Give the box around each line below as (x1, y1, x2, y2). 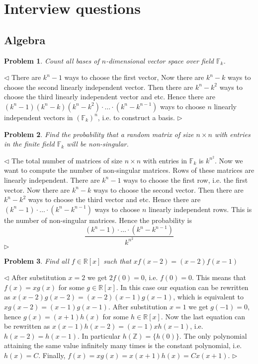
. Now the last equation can (161, 311, 246, 321)
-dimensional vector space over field (106, 55, 214, 66)
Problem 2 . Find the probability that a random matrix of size (4, 129, 194, 139)
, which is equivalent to (173, 291, 244, 302)
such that (103, 255, 131, 266)
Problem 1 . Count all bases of (4, 55, 99, 66)
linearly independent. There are (4, 174, 100, 185)
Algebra (4, 32, 46, 47)
